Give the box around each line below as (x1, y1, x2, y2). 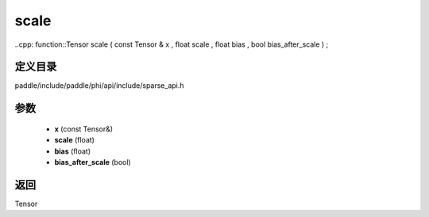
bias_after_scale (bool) (54, 158, 131, 167)
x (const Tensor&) (54, 124, 114, 134)
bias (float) (54, 147, 91, 156)
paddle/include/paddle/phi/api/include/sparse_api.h (14, 81, 184, 90)
